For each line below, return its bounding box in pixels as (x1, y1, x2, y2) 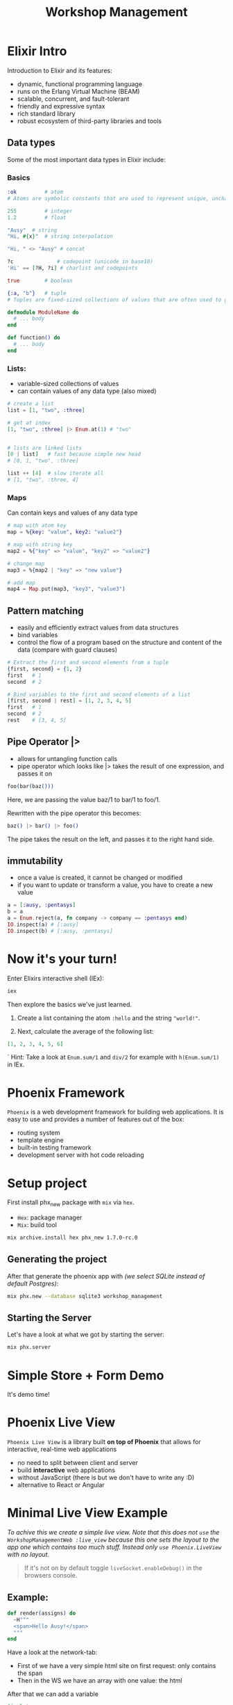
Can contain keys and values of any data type (7, 509, 138, 517)
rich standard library (17, 109, 76, 118)
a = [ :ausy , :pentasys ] (7, 902, 76, 908)
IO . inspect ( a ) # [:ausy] (7, 921, 79, 928)
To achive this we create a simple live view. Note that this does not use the (7, 1528, 220, 1537)
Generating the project (7, 1254, 107, 1265)
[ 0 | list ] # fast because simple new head (7, 451, 141, 458)
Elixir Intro (7, 43, 67, 59)
